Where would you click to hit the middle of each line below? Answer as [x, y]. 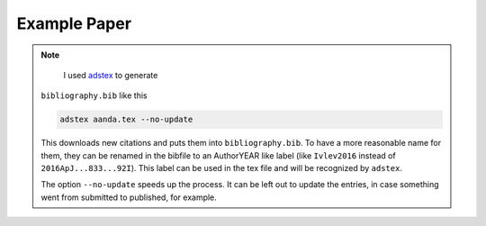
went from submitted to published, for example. [129, 197]
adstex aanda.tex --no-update [126, 120]
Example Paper [74, 23]
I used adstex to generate [111, 75]
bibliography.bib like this [94, 95]
